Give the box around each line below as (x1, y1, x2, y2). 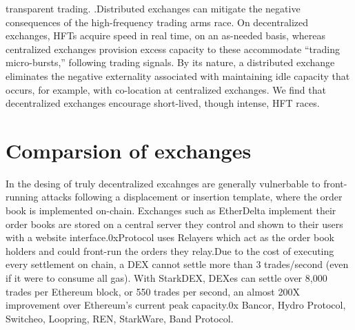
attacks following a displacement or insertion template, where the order (41, 189, 343, 204)
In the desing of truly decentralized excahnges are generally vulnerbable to (6, 176, 321, 190)
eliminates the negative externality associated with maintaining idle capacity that (6, 68, 350, 83)
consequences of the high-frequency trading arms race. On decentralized (6, 14, 309, 29)
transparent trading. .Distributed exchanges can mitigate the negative (6, 1, 301, 15)
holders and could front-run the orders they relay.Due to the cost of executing (6, 243, 334, 258)
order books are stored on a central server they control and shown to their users (6, 216, 343, 231)
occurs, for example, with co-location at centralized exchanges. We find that (6, 82, 326, 96)
